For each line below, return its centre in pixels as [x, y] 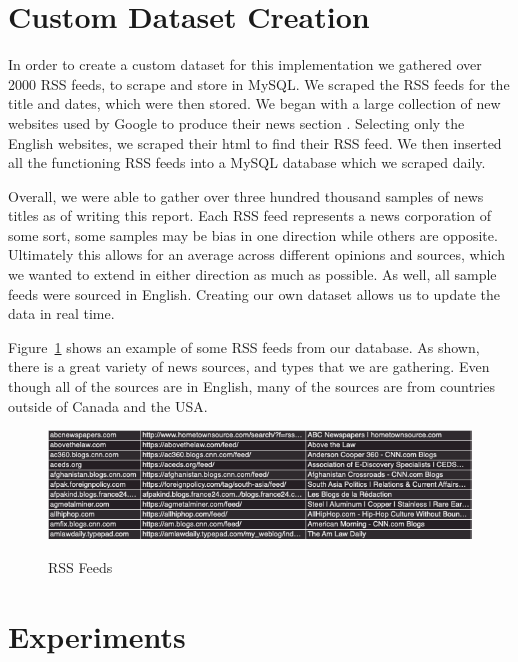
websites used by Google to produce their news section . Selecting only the [236, 122]
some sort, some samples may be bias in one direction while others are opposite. [253, 234]
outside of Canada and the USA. [108, 405]
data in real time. [61, 313]
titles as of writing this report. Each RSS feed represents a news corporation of [249, 215]
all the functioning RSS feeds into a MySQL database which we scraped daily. [247, 162]
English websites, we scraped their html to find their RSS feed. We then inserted [255, 142]
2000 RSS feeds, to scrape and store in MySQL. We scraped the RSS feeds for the [259, 83]
